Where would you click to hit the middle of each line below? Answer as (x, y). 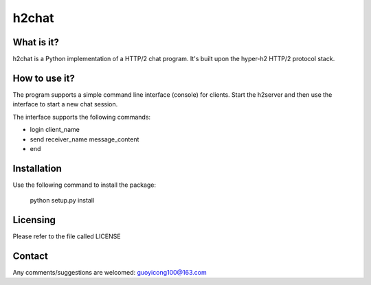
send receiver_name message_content (85, 139)
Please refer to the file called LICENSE (67, 236)
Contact (30, 256)
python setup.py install (62, 201)
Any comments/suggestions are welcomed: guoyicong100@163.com (110, 273)
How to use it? (44, 78)
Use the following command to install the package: (85, 185)
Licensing (34, 220)
